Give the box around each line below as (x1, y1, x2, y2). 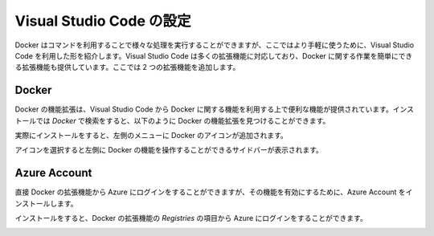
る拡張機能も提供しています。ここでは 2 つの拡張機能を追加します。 (14, 63, 240, 72)
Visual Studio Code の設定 (14, 12, 191, 30)
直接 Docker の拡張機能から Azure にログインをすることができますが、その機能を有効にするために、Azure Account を (14, 187, 406, 197)
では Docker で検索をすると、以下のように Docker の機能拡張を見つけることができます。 (35, 116, 330, 125)
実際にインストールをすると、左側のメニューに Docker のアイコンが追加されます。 (14, 131, 289, 140)
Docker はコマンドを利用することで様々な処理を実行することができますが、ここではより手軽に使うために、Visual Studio (14, 40, 414, 50)
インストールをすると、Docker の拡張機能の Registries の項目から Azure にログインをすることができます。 (14, 214, 367, 223)
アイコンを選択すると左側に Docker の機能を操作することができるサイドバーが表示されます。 (14, 145, 323, 155)
